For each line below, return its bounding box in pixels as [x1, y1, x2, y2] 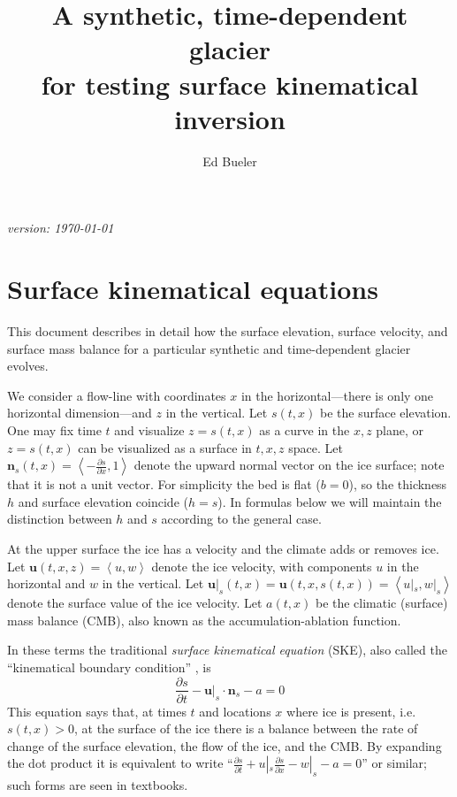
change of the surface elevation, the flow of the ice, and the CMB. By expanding [7, 736, 442, 755]
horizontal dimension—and [7, 403, 152, 422]
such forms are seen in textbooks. [7, 776, 188, 794]
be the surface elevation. [319, 403, 452, 422]
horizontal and [7, 574, 86, 593]
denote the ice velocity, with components [151, 556, 372, 575]
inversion [174, 100, 286, 136]
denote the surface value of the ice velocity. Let [7, 594, 263, 612]
